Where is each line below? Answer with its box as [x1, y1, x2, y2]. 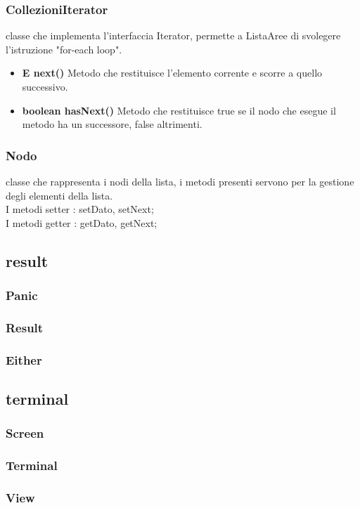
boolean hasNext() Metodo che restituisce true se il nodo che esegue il [22, 103, 336, 117]
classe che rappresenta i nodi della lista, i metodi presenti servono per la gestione [6, 174, 354, 188]
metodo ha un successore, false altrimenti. [22, 117, 202, 131]
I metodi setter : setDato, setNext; [6, 202, 154, 216]
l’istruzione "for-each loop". [6, 41, 122, 56]
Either [6, 351, 42, 368]
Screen [6, 424, 44, 442]
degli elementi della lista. [6, 188, 113, 202]
